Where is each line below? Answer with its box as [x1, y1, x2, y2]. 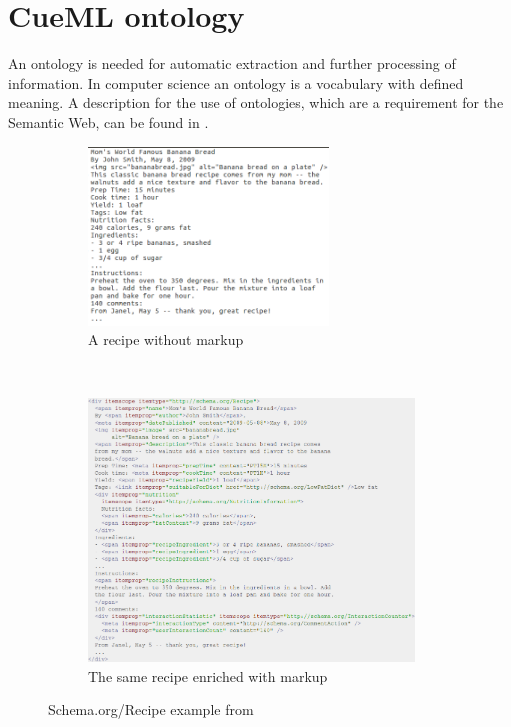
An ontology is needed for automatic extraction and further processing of [8, 53, 456, 74]
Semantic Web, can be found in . [8, 111, 209, 132]
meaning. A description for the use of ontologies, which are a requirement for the [8, 92, 504, 113]
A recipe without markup [88, 329, 244, 350]
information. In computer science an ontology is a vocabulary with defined [8, 72, 464, 93]
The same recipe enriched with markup [88, 665, 328, 686]
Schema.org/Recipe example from [48, 699, 254, 720]
